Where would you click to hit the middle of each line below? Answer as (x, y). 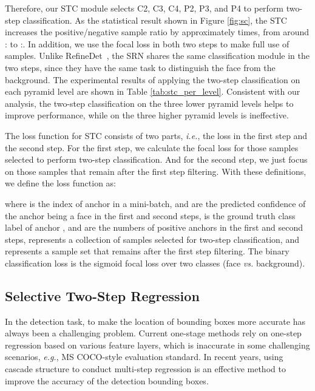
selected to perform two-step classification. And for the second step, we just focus (156, 159)
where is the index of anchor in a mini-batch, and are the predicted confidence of (155, 203)
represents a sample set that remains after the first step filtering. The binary (147, 251)
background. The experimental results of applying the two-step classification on (153, 79)
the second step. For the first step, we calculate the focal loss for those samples (152, 147)
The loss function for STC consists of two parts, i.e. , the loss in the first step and (156, 135)
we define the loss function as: (60, 183)
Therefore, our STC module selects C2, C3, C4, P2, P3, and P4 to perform (144, 8)
